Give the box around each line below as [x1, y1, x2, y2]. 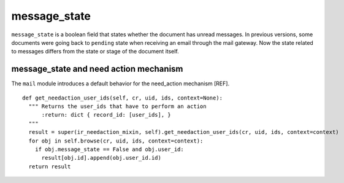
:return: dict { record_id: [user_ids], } [41, 111, 171, 119]
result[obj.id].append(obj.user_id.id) [41, 154, 162, 162]
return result [28, 163, 71, 170]
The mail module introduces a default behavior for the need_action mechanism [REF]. [11, 80, 230, 87]
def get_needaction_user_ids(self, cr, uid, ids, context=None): [22, 94, 223, 101]
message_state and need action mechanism [11, 64, 183, 74]
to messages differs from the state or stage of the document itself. [11, 48, 179, 55]
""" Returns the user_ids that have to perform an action [28, 103, 207, 110]
